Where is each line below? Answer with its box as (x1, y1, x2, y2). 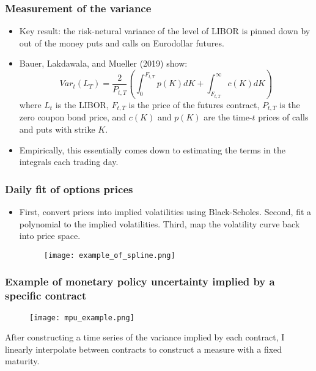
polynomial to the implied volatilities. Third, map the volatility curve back (19, 217, 300, 230)
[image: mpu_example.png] (29, 313, 134, 322)
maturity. (5, 354, 40, 367)
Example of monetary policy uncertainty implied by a (5, 274, 275, 289)
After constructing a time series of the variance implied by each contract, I (5, 331, 285, 343)
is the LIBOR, (55, 98, 109, 111)
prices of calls (258, 111, 309, 123)
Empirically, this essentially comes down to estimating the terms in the (19, 143, 285, 156)
